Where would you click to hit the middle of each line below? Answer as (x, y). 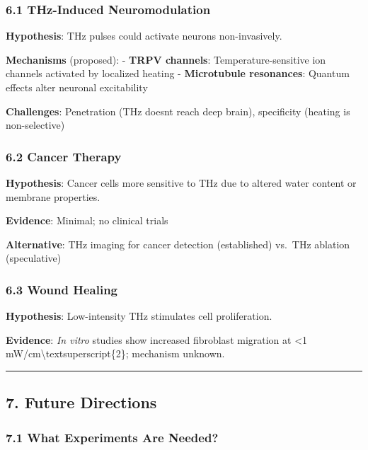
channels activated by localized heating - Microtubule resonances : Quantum (178, 73)
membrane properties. (53, 196)
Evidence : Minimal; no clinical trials (87, 220)
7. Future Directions (81, 402)
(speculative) (34, 258)
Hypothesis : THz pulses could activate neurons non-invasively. (144, 36)
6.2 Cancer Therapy (64, 156)
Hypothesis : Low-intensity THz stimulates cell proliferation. (139, 316)
